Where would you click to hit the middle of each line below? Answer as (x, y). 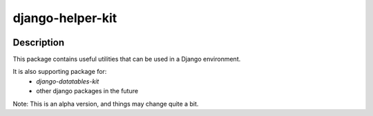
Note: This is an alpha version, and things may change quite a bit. (106, 104)
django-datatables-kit (68, 81)
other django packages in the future (87, 91)
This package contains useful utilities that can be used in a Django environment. (127, 59)
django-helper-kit (65, 18)
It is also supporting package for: (60, 72)
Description (39, 42)
